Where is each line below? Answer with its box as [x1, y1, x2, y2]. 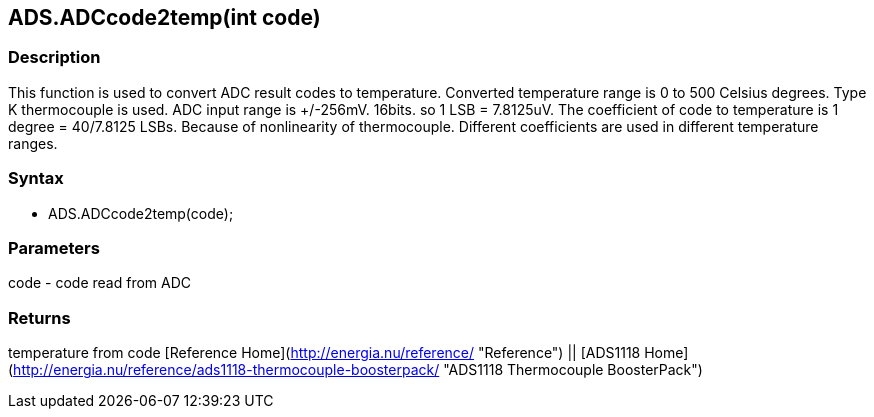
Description [8, 47, 101, 68]
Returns [8, 307, 71, 328]
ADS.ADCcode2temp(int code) [8, 5, 321, 30]
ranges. [8, 134, 58, 152]
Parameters [8, 237, 100, 258]
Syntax [8, 168, 64, 189]
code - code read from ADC [8, 274, 192, 292]
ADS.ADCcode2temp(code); [48, 204, 234, 222]
